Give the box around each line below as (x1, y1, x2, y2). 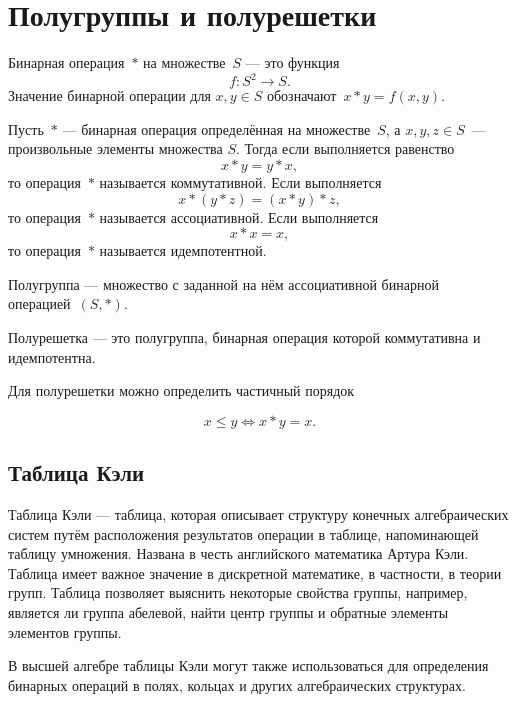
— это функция (245, 52, 340, 73)
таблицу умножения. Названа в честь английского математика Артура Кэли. (8, 543, 469, 564)
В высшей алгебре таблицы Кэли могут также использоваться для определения (8, 655, 489, 676)
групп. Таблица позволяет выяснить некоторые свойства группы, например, (8, 582, 468, 603)
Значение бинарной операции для (8, 85, 211, 106)
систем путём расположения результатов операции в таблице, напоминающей (8, 523, 479, 544)
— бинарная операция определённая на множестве (62, 118, 371, 139)
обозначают (266, 85, 337, 106)
